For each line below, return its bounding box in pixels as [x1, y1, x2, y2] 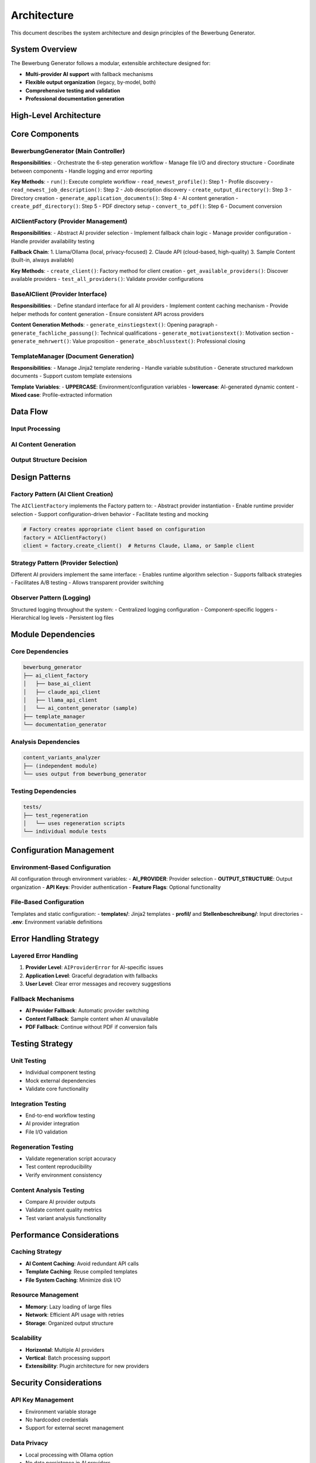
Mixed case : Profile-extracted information [11, 391, 112, 399]
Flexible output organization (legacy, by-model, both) [25, 79, 156, 86]
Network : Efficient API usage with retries [25, 1311, 124, 1318]
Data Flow [11, 407, 48, 417]
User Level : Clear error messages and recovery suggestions [25, 980, 171, 987]
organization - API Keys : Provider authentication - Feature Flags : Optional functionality [11, 884, 221, 891]
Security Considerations [11, 1378, 102, 1388]
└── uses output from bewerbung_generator [23, 771, 147, 778]
